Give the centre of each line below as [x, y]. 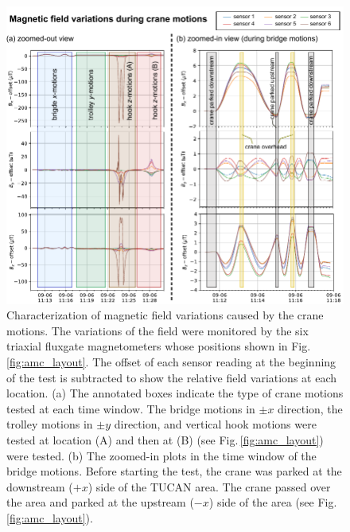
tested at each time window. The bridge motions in [131, 408]
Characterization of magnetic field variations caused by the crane [165, 315]
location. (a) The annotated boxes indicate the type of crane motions [175, 393]
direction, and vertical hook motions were [215, 424]
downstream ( [40, 486]
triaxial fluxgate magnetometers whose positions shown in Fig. [159, 346]
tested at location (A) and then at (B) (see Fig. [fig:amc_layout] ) [165, 439]
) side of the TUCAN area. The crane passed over [209, 486]
